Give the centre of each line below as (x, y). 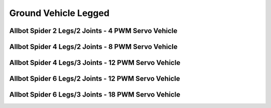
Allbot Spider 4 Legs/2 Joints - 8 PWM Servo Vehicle (93, 47)
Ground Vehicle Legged (59, 13)
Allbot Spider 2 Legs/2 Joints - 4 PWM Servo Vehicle (93, 31)
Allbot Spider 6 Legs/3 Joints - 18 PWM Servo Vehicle (95, 95)
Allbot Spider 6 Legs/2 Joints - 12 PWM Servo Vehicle (95, 79)
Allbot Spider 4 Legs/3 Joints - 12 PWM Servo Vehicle (95, 63)
